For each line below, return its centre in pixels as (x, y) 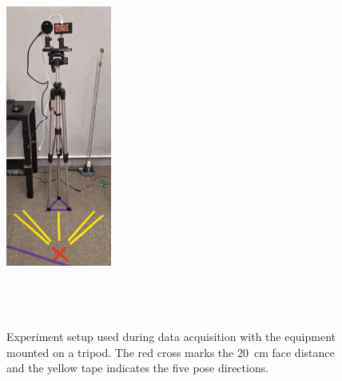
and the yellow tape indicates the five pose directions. (138, 368)
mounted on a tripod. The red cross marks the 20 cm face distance (171, 352)
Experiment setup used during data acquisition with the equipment (171, 337)
